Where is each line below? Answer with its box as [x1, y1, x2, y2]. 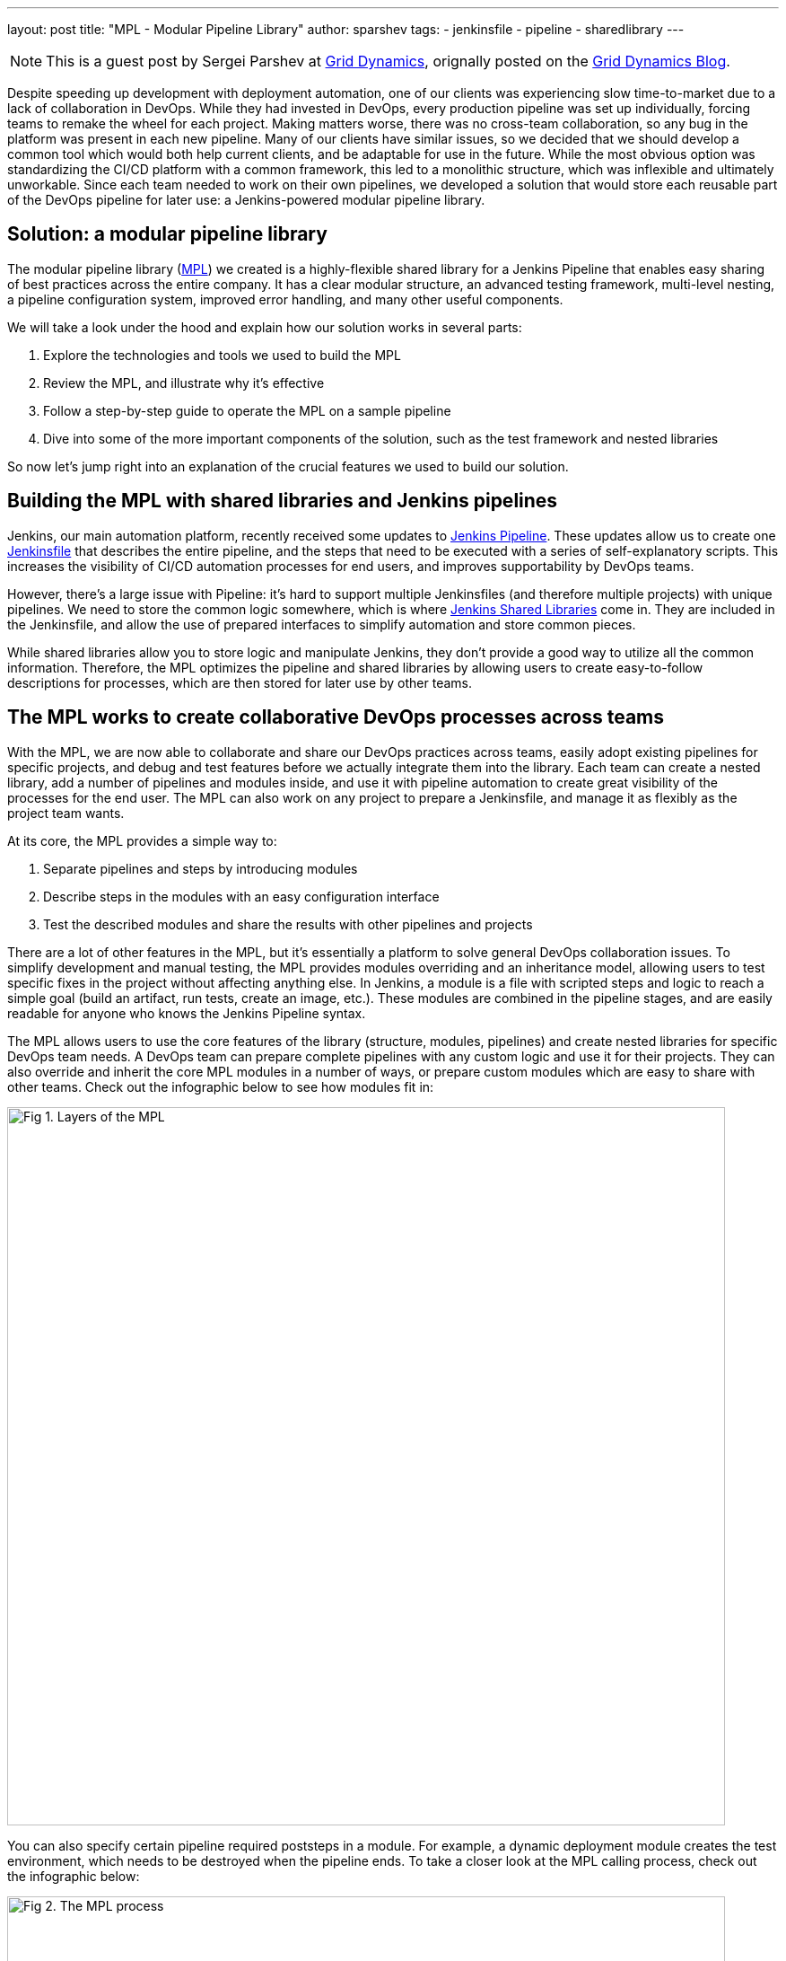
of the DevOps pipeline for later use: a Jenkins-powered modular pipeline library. [7, 192, 485, 207]
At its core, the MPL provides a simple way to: [7, 832, 277, 849]
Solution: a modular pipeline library [7, 223, 327, 246]
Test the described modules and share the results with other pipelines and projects [43, 916, 533, 932]
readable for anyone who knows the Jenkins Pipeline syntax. [7, 1005, 366, 1021]
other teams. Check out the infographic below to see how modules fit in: [7, 1078, 434, 1095]
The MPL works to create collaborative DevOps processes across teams [7, 706, 665, 729]
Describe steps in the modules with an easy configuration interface [43, 888, 440, 904]
